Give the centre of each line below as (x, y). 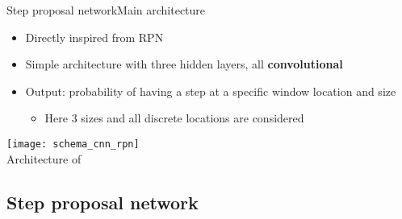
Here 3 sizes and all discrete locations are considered (174, 118)
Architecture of (44, 158)
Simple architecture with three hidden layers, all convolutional (184, 64)
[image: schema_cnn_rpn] (73, 144)
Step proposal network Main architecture (106, 10)
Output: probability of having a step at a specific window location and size (211, 91)
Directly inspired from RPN (94, 37)
